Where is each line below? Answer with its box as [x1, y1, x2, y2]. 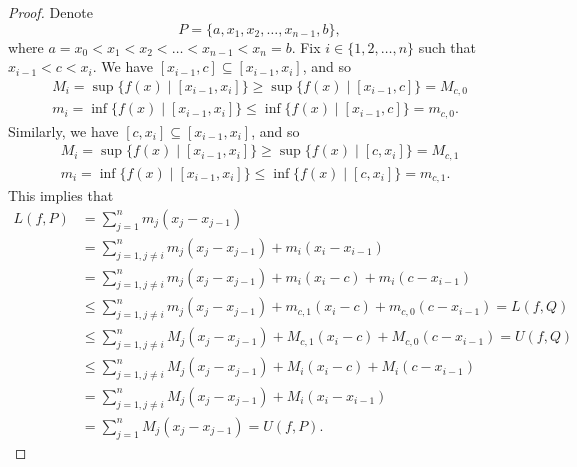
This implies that [8, 185, 114, 206]
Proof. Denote [8, 2, 93, 22]
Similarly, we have [8, 120, 119, 141]
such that [418, 36, 477, 57]
